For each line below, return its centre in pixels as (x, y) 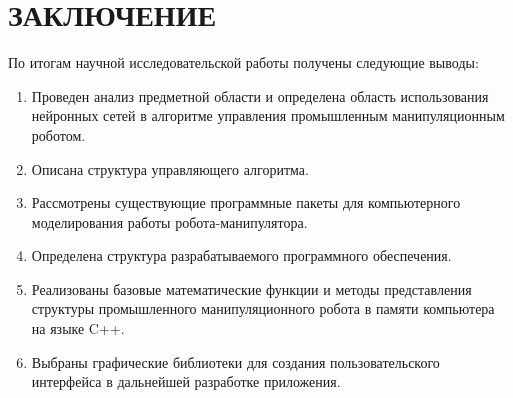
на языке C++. (78, 328)
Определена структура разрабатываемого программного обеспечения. (241, 255)
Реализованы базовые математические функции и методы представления (251, 288)
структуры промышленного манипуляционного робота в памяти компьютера (263, 308)
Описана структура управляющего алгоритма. (170, 168)
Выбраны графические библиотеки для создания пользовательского (235, 361)
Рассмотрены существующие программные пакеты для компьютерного (246, 202)
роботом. (58, 134)
